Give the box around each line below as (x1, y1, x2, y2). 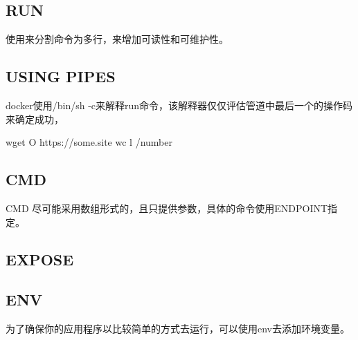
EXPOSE (6, 248, 74, 270)
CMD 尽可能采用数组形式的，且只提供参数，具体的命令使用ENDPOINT (6, 200, 328, 215)
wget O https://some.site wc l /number (6, 135, 172, 149)
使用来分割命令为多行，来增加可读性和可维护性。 (6, 32, 229, 46)
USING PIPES (6, 66, 116, 87)
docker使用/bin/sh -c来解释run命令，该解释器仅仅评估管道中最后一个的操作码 (6, 98, 353, 112)
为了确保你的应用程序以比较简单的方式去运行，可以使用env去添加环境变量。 (6, 321, 350, 336)
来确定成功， (6, 111, 64, 126)
